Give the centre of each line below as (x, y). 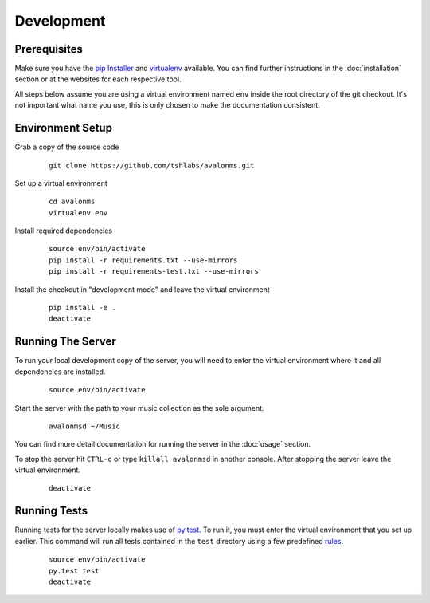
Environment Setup (64, 128)
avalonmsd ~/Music (85, 426)
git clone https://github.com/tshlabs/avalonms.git (152, 165)
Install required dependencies (64, 231)
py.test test (74, 571)
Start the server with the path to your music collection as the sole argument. (139, 408)
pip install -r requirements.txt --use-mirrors (143, 260)
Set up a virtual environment (61, 183)
